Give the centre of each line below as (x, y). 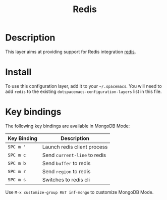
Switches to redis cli (66, 179)
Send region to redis (66, 171)
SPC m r (17, 171)
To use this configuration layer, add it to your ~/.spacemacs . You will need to (84, 86)
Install (18, 72)
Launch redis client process (75, 146)
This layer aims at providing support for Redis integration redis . (71, 52)
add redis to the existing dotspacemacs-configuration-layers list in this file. (83, 91)
